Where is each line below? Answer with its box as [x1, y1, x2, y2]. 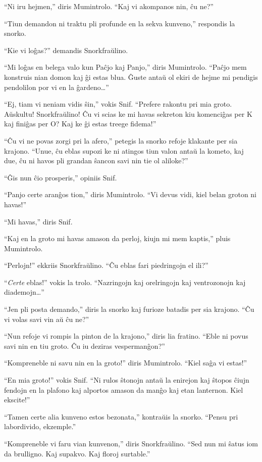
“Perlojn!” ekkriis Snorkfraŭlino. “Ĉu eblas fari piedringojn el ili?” [4, 260, 208, 270]
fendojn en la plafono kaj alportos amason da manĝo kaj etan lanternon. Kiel [4, 384, 243, 395]
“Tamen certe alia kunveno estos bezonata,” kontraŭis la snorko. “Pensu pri [4, 411, 238, 422]
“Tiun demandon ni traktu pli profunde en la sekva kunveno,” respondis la [4, 18, 235, 28]
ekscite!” [4, 394, 30, 405]
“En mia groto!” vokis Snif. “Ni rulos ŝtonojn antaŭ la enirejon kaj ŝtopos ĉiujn [4, 375, 249, 385]
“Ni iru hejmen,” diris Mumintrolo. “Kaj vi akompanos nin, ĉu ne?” [4, 1, 214, 11]
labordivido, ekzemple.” [4, 421, 76, 432]
